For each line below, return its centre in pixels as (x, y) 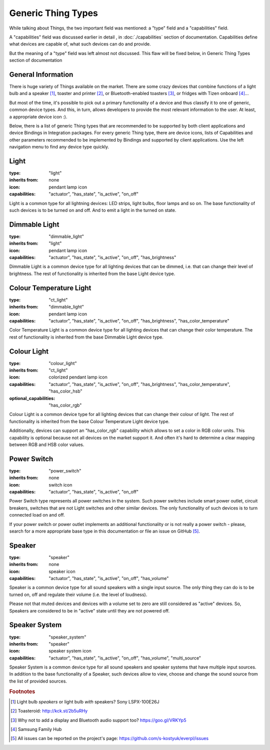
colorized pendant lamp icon (78, 377)
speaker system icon (70, 651)
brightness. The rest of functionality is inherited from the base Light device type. (92, 273)
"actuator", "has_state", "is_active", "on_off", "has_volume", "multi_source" (125, 658)
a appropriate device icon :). (38, 116)
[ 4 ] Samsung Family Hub (36, 729)
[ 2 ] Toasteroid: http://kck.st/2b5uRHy (49, 711)
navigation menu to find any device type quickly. (59, 147)
